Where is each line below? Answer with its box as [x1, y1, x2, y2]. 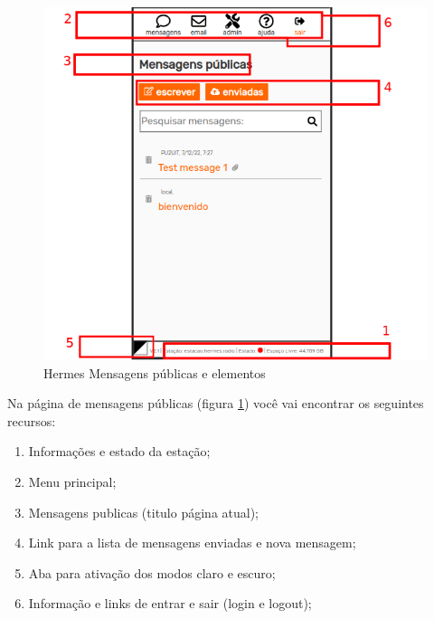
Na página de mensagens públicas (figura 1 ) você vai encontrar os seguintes [7, 394, 424, 413]
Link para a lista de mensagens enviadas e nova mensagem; [28, 533, 356, 552]
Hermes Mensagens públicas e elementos [43, 363, 266, 382]
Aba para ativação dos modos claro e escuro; [28, 563, 276, 582]
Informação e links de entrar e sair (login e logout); [28, 594, 312, 613]
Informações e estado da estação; [28, 442, 211, 461]
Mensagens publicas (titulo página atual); [28, 502, 259, 521]
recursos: [7, 411, 56, 430]
